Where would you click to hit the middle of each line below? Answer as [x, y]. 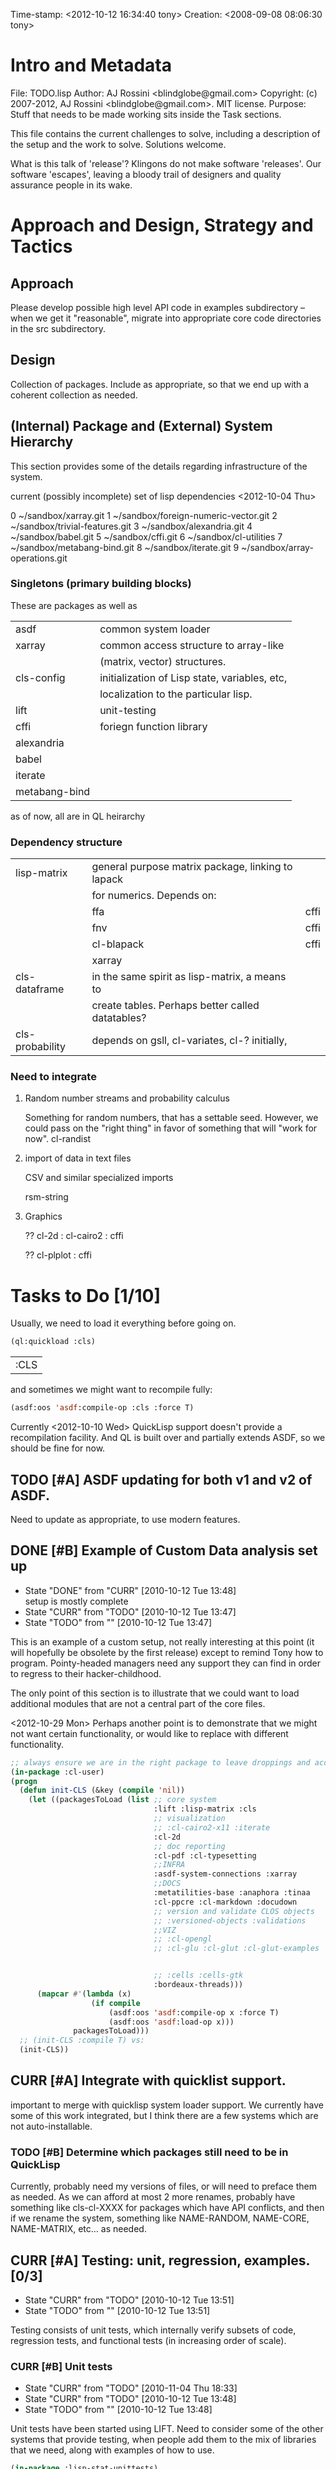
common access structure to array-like [192, 645]
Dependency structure [66, 842]
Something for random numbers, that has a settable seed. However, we [171, 1118]
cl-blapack [118, 944]
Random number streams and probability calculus [127, 1098]
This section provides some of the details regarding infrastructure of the [159, 466]
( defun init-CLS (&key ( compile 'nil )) [102, 1790]
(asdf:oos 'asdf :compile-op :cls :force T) [102, 1408]
